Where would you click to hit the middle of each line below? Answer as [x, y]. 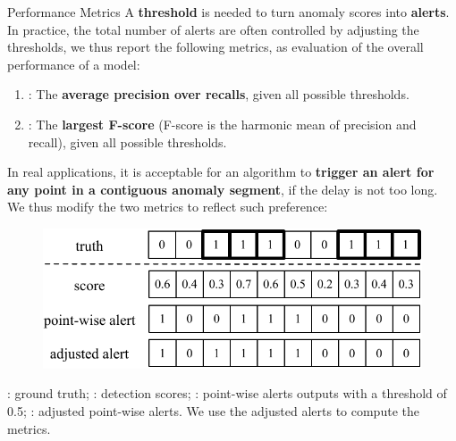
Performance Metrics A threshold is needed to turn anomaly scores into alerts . [228, 12]
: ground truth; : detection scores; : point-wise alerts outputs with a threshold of [227, 393]
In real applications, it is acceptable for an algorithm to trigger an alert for [221, 172]
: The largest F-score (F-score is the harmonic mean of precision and [222, 124]
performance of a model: [74, 64]
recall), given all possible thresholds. [127, 141]
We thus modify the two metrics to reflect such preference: [168, 207]
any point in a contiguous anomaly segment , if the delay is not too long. [223, 189]
